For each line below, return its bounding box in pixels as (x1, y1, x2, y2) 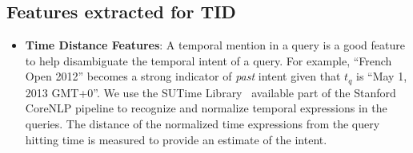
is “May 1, (355, 68, 407, 84)
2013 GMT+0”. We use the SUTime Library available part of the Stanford (25, 84, 396, 100)
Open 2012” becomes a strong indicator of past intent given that (25, 68, 341, 84)
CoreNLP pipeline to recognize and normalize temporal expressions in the (25, 100, 387, 116)
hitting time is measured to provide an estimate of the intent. (25, 131, 327, 147)
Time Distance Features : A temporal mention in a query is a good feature (25, 37, 405, 53)
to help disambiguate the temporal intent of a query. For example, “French (25, 52, 392, 69)
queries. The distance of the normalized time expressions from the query (25, 116, 380, 132)
